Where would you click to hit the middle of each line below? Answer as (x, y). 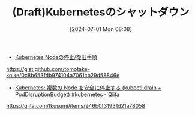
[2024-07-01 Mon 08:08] (101, 29)
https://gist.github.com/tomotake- (48, 69)
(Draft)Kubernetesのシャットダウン (101, 12)
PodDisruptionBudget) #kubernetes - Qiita (67, 94)
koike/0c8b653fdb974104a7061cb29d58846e (63, 75)
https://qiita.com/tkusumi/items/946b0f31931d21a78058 (76, 105)
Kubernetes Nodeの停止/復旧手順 (56, 57)
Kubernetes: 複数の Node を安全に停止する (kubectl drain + (88, 88)
